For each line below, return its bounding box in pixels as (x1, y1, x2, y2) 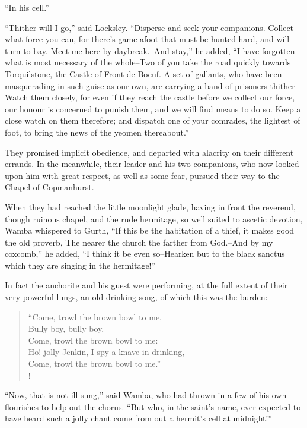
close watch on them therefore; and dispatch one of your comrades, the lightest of (5, 114, 300, 127)
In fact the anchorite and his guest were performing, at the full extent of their (5, 279, 288, 291)
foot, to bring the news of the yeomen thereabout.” (5, 125, 189, 138)
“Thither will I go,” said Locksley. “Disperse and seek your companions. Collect (5, 21, 294, 33)
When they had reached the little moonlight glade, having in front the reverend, (5, 200, 296, 213)
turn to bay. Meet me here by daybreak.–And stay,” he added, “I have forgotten (5, 44, 295, 56)
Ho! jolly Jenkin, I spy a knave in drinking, (28, 345, 185, 358)
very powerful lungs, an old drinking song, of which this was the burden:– (5, 291, 272, 303)
